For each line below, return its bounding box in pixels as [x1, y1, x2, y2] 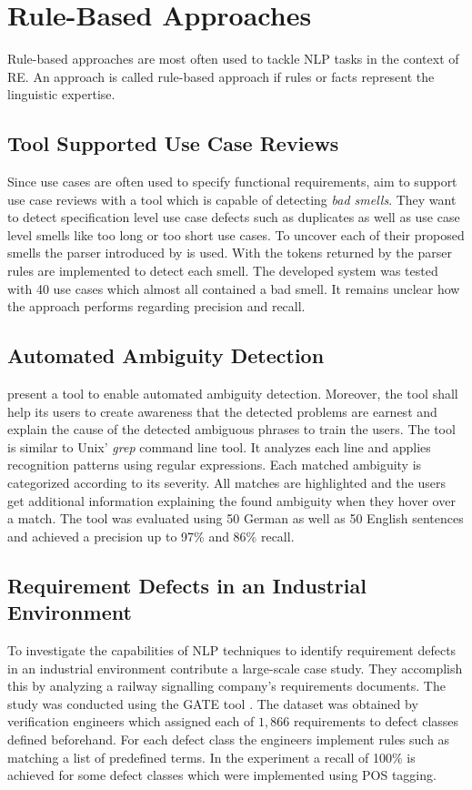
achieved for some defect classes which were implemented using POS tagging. [7, 765, 437, 785]
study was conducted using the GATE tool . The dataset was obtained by [7, 694, 418, 713]
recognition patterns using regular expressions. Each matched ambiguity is [7, 455, 422, 474]
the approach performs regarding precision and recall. [7, 297, 306, 316]
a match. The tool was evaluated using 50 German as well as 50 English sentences [7, 509, 464, 528]
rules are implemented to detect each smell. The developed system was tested [7, 261, 438, 280]
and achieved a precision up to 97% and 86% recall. [7, 526, 295, 545]
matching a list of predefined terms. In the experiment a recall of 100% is [7, 747, 416, 766]
